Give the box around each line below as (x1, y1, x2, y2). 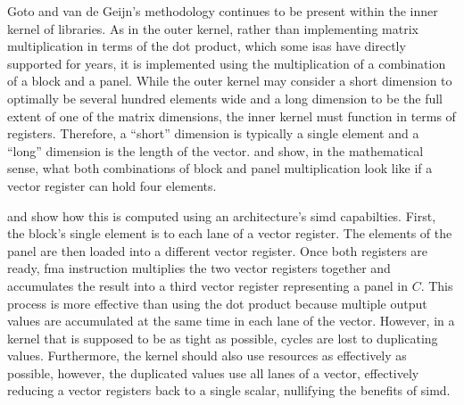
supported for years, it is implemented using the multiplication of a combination (7, 54, 446, 72)
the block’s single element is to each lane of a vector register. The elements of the (7, 224, 452, 243)
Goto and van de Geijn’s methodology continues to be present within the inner (7, 2, 438, 20)
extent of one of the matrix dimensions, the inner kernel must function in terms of (7, 106, 456, 125)
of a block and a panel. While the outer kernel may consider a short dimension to (7, 71, 452, 90)
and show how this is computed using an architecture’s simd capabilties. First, (7, 206, 436, 225)
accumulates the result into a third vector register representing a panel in (7, 276, 408, 294)
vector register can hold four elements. (7, 176, 217, 194)
